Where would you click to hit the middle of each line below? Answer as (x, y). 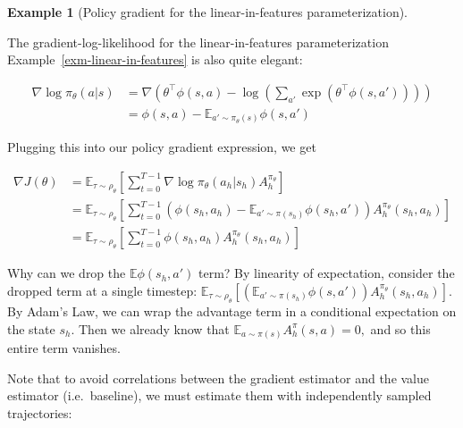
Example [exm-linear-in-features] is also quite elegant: (155, 59)
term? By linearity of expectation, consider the (326, 273)
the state (31, 328)
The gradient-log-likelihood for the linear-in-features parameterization (198, 42)
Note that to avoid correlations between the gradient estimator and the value (219, 378)
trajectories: (40, 412)
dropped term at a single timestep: (102, 290)
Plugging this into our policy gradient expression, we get (162, 147)
